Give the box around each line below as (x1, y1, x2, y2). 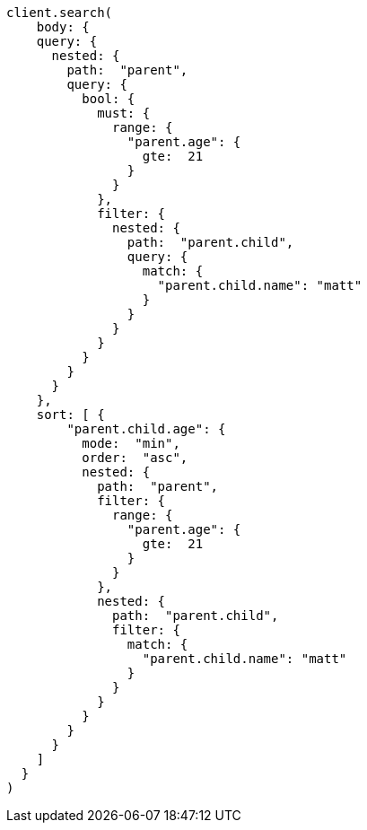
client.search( (6, 5, 113, 20)
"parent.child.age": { (66, 422, 226, 436)
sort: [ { (36, 407, 105, 422)
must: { (97, 106, 151, 120)
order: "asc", (82, 450, 188, 465)
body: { (36, 20, 90, 34)
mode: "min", (82, 436, 180, 450)
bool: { (82, 92, 135, 106)
